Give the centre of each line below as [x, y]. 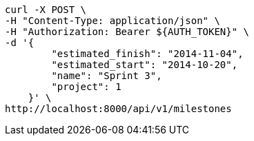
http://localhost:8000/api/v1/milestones [118, 109]
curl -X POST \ [46, 10]
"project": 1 [86, 87]
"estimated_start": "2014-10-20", [145, 65]
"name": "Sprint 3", [107, 76]
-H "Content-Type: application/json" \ [113, 21]
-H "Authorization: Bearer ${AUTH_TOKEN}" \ [127, 32]
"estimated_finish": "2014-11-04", [147, 54]
